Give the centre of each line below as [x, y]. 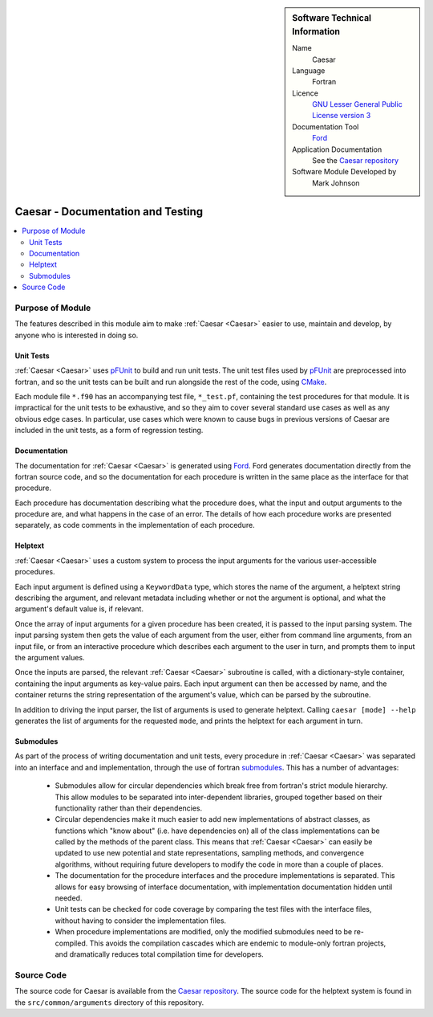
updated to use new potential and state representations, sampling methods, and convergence [210, 853]
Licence [305, 93]
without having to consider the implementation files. [141, 921]
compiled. [71, 943]
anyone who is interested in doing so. [77, 335]
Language [309, 70]
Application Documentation [337, 149]
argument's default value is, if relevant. [79, 609]
